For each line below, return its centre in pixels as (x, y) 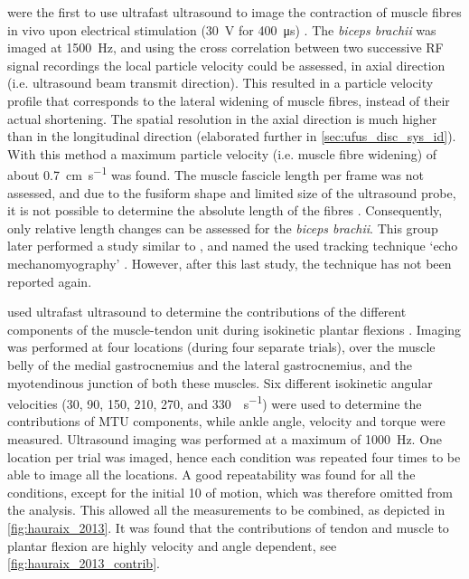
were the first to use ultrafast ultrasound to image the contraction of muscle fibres (234, 12)
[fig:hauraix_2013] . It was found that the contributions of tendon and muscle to (228, 527)
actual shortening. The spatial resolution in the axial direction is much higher (222, 118)
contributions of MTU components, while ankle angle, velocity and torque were (226, 421)
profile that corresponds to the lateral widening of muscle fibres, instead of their (229, 100)
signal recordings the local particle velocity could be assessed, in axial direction (226, 65)
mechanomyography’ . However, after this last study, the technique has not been (230, 263)
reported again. (50, 281)
